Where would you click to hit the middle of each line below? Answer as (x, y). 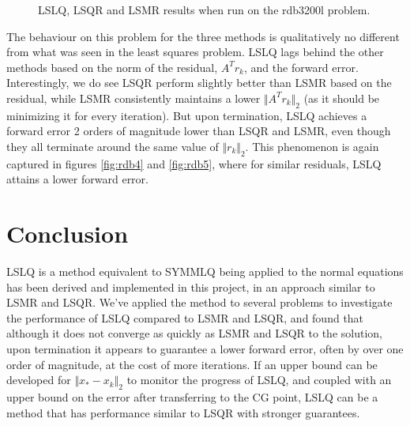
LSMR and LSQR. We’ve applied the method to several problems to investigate (199, 302)
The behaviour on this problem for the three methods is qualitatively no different (203, 36)
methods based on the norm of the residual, (112, 67)
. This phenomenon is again (312, 146)
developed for (39, 380)
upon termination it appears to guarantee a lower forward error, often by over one (205, 349)
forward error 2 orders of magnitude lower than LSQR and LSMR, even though (199, 131)
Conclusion (68, 234)
